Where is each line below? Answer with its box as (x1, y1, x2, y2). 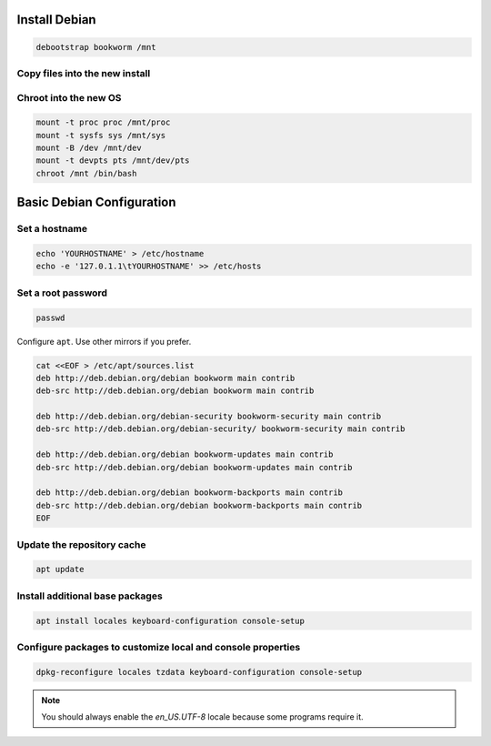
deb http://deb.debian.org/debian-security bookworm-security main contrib (35, 411, 382, 422)
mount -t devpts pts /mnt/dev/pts (35, 156, 190, 166)
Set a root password (16, 287, 108, 299)
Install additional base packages (16, 590, 163, 602)
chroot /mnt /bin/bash (35, 168, 137, 178)
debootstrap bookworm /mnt (35, 42, 156, 52)
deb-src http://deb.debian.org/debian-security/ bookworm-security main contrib (35, 424, 406, 434)
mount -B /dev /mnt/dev (35, 143, 143, 154)
